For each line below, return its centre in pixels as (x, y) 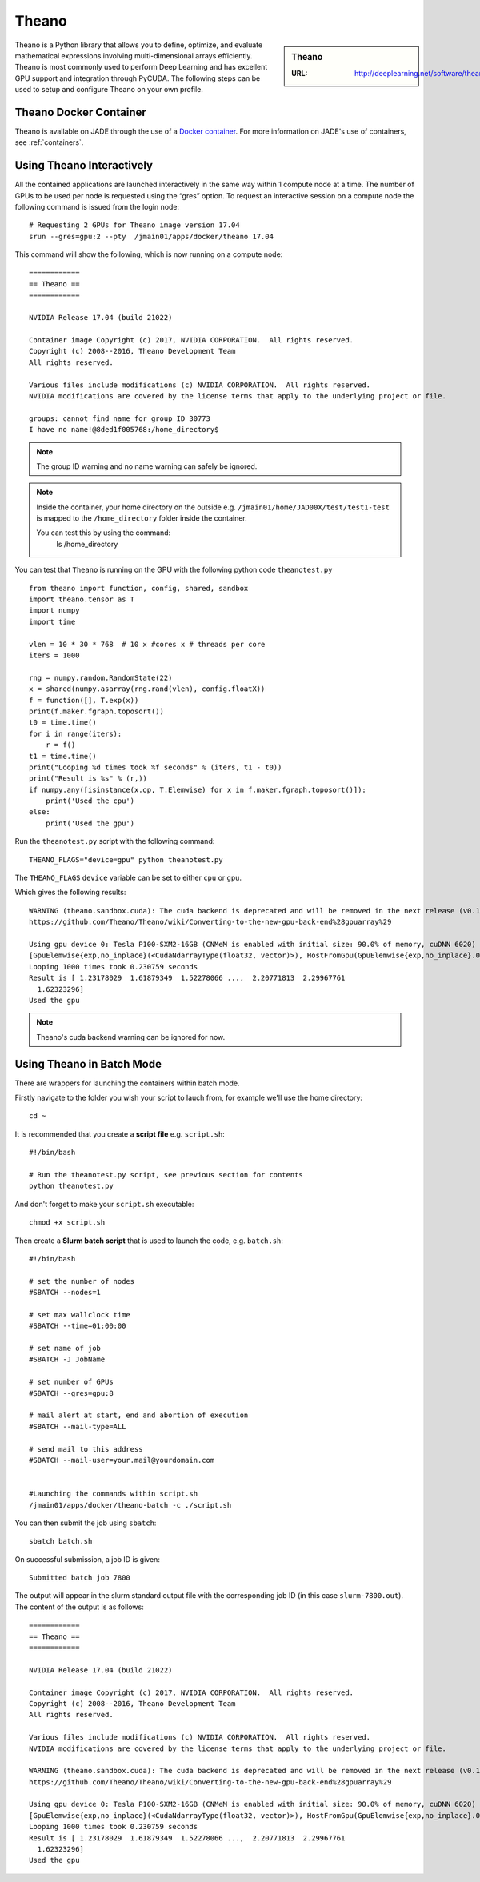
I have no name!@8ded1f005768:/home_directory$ (124, 430)
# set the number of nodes (82, 1281)
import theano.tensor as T (82, 599)
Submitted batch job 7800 (80, 1578)
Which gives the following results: (70, 893)
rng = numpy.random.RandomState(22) (101, 677)
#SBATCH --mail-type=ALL (78, 1426)
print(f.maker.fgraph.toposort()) (96, 711)
